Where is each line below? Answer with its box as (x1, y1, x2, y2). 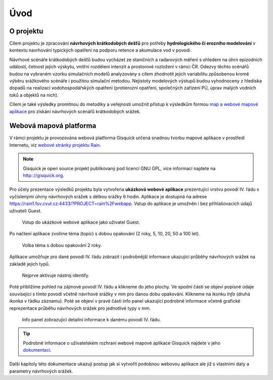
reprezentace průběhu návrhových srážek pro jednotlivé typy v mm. (9, 305, 151, 311)
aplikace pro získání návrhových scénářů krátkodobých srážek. (9, 108, 141, 114)
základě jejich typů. (9, 261, 50, 267)
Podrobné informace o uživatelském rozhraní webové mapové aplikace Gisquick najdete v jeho (23, 340, 221, 346)
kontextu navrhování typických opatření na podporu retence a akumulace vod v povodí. (9, 47, 192, 53)
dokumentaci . (23, 347, 52, 353)
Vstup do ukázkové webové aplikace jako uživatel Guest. (22, 219, 140, 225)
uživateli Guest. (9, 207, 42, 214)
